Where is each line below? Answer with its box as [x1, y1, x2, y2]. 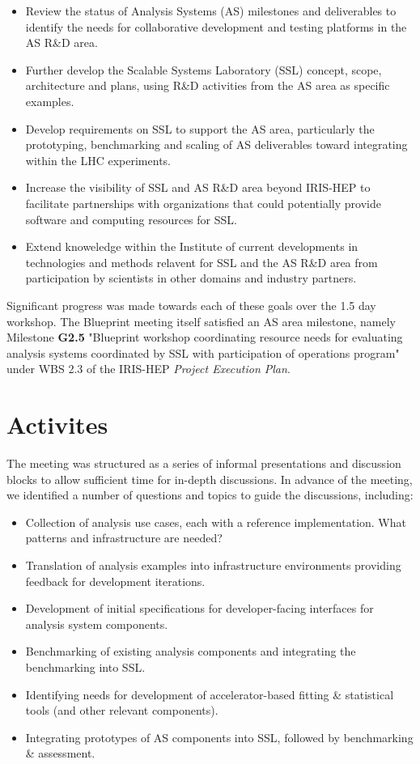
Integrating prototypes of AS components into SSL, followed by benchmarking [25, 728, 414, 745]
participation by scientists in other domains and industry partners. [25, 270, 357, 286]
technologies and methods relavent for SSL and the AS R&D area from [25, 253, 378, 270]
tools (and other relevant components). [25, 702, 218, 719]
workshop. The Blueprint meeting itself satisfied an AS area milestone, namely [6, 312, 396, 329]
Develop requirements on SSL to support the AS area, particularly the [25, 120, 375, 137]
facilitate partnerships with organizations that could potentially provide [25, 194, 381, 211]
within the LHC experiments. [25, 151, 171, 168]
